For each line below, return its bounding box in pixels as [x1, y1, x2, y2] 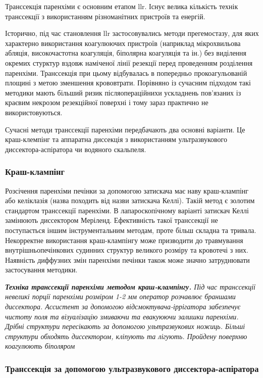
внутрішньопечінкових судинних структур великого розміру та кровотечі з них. [5, 245, 248, 255]
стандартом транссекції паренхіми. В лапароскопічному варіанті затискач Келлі [5, 205, 249, 215]
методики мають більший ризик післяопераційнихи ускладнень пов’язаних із [5, 87, 241, 98]
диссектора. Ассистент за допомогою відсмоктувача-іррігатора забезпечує [5, 301, 241, 312]
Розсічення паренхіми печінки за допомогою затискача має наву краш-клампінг [5, 185, 249, 196]
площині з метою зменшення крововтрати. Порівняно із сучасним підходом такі [5, 77, 251, 88]
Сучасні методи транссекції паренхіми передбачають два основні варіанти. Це [5, 124, 245, 134]
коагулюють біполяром [5, 341, 75, 351]
